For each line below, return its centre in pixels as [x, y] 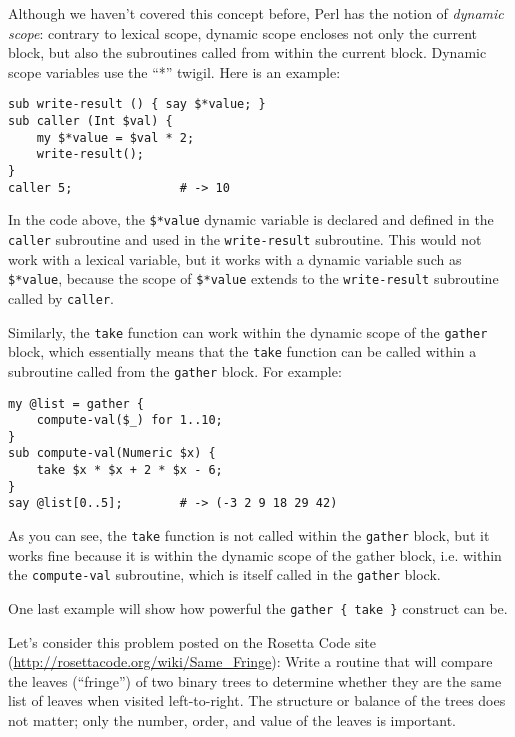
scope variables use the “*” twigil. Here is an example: [174, 71]
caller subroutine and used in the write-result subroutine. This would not [245, 238]
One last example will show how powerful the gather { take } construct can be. [258, 608]
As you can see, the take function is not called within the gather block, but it [249, 535]
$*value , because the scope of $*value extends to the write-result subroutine [253, 278]
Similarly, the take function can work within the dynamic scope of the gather [248, 331]
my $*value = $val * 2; [115, 137]
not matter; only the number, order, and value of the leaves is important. [232, 720]
